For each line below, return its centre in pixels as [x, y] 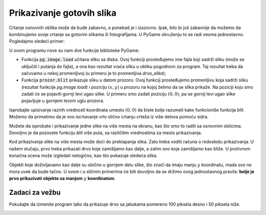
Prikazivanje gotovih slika [63, 13]
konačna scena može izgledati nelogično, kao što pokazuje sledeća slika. [83, 156]
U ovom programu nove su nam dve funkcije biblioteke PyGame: [74, 50]
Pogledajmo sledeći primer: [37, 41]
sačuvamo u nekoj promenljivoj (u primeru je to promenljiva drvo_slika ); [94, 73]
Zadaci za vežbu [35, 193]
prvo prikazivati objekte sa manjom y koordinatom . [62, 179]
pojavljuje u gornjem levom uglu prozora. [63, 101]
